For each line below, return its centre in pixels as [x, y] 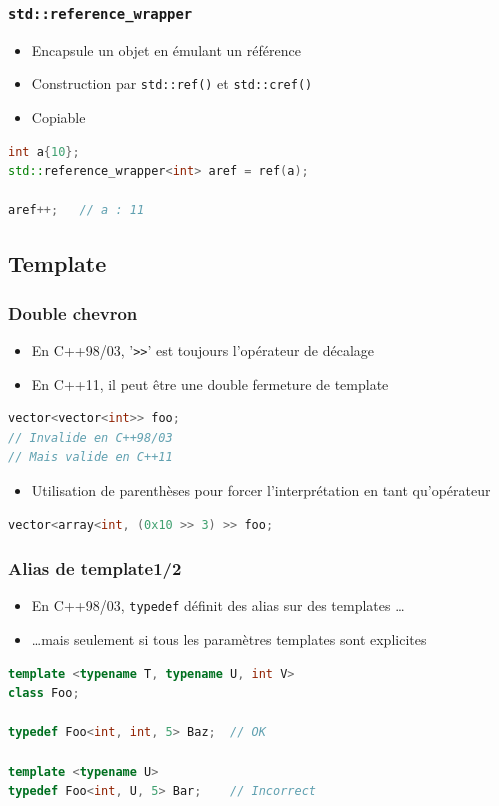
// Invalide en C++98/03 [90, 437]
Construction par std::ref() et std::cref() [172, 83]
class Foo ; [44, 693]
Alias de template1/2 [95, 568]
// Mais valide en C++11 [90, 457]
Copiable [58, 117]
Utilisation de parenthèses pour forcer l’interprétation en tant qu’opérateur [261, 490]
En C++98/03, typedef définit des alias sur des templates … [218, 605]
